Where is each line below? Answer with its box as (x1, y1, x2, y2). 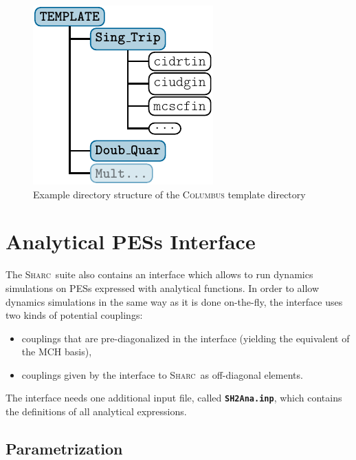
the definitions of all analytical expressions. (5, 404, 187, 419)
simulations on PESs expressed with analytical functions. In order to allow (5, 280, 319, 295)
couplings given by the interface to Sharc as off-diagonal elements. (21, 367, 303, 381)
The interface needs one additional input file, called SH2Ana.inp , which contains (5, 390, 342, 405)
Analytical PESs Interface (5, 227, 256, 255)
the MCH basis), (21, 344, 92, 359)
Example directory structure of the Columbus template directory (33, 187, 306, 201)
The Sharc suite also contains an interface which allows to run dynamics (5, 267, 313, 282)
